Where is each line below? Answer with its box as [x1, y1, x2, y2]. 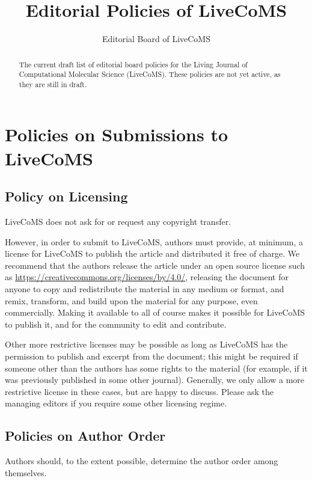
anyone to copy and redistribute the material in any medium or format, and [5, 283, 284, 295]
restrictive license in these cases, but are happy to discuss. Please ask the [5, 385, 274, 397]
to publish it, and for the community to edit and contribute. [5, 317, 227, 330]
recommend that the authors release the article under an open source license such [5, 259, 305, 271]
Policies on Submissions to [5, 122, 228, 147]
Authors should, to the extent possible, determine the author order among [5, 455, 278, 467]
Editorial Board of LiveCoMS [102, 32, 210, 45]
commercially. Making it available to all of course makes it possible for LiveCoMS [5, 306, 305, 319]
